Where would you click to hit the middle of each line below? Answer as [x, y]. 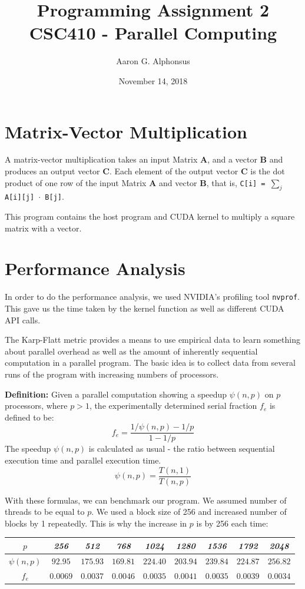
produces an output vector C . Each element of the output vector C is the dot [145, 171]
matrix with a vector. [43, 228]
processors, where [36, 406]
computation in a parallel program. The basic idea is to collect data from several [150, 363]
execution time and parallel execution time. [83, 460]
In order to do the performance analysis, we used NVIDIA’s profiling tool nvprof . [152, 297]
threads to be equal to [45, 512]
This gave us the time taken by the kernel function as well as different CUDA [145, 308]
